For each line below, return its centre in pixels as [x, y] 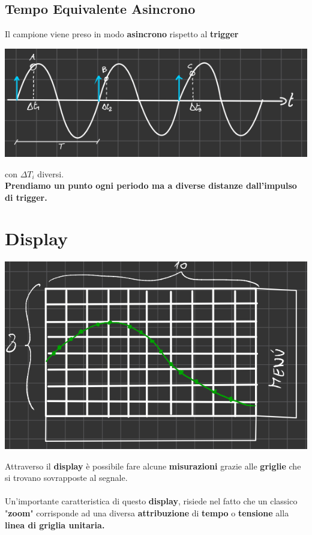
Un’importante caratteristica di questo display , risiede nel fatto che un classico [151, 501]
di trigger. [26, 197]
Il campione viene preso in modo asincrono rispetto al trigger [122, 34]
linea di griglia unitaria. [55, 524]
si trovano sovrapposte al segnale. [66, 478]
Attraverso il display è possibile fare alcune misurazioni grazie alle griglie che [153, 466]
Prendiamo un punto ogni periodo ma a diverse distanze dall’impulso [151, 185]
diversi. [51, 173]
